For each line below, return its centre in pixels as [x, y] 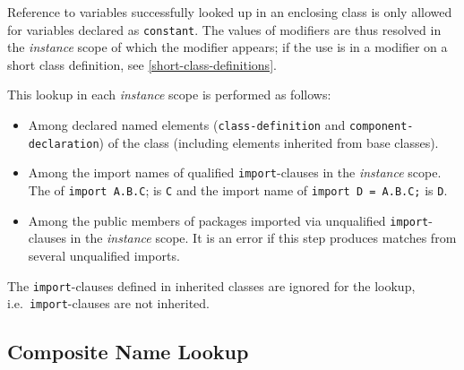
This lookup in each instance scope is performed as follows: [169, 95]
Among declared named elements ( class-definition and [187, 125]
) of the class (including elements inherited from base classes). [269, 142]
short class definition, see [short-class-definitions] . [142, 64]
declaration [64, 144]
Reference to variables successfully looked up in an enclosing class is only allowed [230, 12]
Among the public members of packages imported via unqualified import [228, 220]
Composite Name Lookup [128, 352]
